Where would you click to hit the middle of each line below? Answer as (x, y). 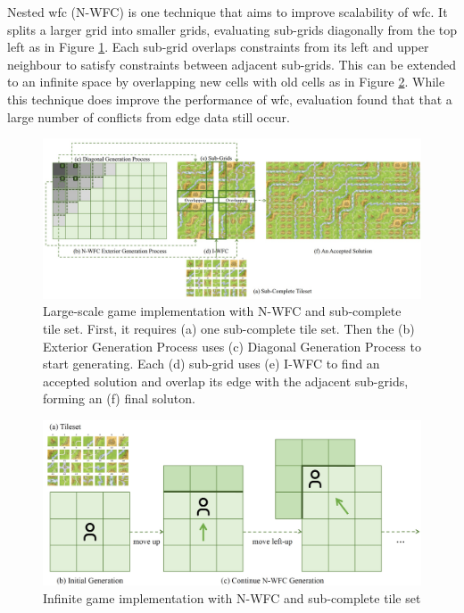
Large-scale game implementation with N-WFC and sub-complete (222, 311)
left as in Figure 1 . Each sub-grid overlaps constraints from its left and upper (218, 47)
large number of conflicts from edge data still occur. (149, 116)
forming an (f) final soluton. (119, 398)
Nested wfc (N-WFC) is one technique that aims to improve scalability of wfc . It (228, 12)
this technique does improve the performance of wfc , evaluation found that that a (230, 99)
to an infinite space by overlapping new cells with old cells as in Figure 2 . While (226, 82)
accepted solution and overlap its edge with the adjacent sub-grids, (226, 381)
